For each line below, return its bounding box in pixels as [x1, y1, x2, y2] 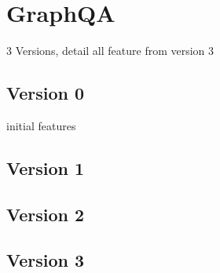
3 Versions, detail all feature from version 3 [6, 42, 214, 59]
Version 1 [6, 155, 85, 180]
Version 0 [6, 81, 85, 105]
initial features [6, 117, 76, 133]
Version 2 [6, 202, 85, 226]
